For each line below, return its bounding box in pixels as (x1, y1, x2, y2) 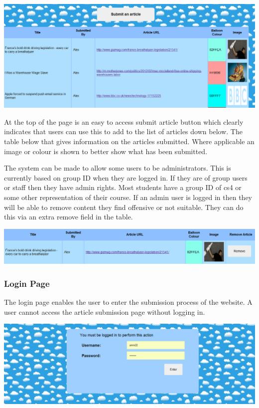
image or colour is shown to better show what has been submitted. (4, 146, 208, 156)
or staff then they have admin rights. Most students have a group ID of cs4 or (4, 182, 242, 193)
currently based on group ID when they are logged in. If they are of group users (4, 172, 248, 183)
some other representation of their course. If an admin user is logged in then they (4, 192, 252, 202)
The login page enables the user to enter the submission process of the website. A (4, 296, 253, 307)
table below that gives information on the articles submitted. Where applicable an (4, 136, 255, 146)
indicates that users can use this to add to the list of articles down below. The (4, 126, 243, 137)
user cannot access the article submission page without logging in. (4, 306, 205, 317)
